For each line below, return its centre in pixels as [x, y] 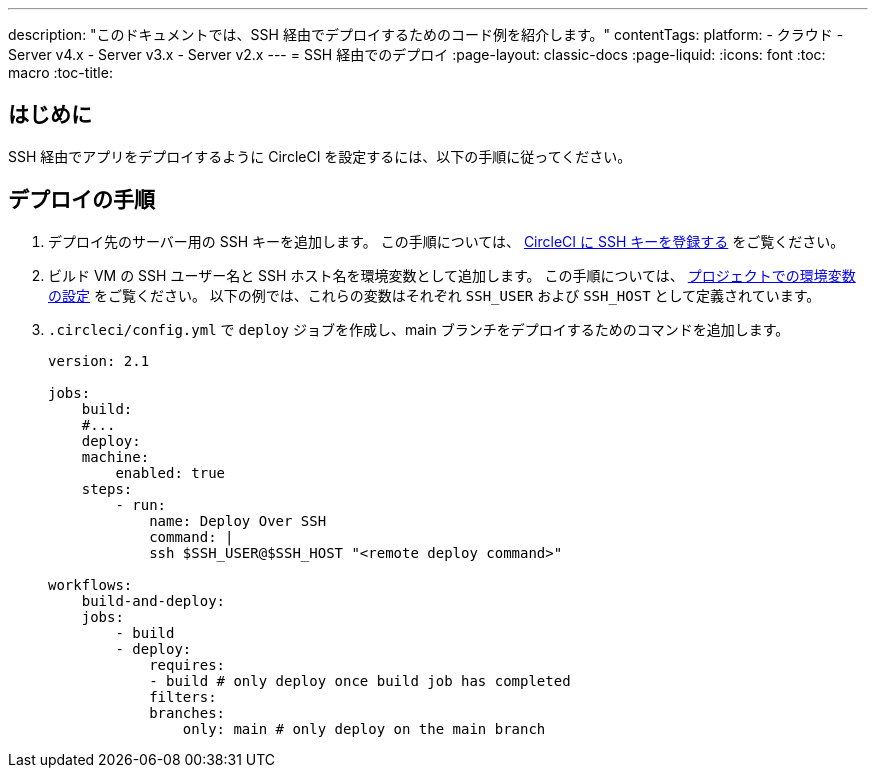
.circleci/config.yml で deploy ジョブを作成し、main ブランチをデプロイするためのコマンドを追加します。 [419, 329]
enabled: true [170, 472]
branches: [187, 712]
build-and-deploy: [153, 600]
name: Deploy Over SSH [238, 520]
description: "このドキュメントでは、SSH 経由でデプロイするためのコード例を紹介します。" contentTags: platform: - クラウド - [426, 34]
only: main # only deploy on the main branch [364, 728]
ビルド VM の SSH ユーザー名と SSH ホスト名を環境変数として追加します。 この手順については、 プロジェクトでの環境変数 [452, 275]
